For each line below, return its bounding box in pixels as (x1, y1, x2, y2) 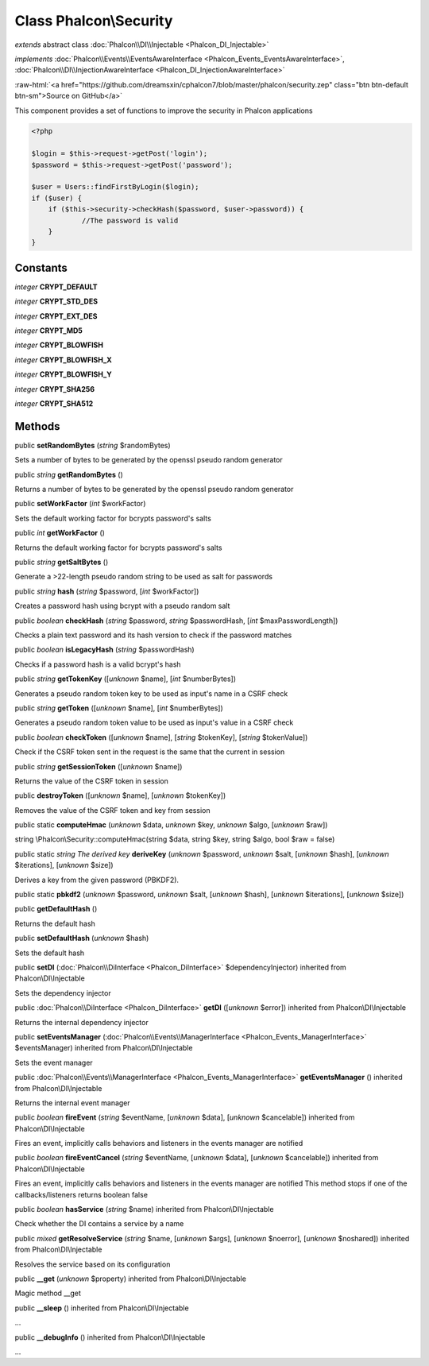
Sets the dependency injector (14, 988, 111, 997)
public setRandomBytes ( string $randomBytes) (14, 440, 171, 450)
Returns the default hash (14, 919, 95, 928)
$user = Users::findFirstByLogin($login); (31, 183, 199, 192)
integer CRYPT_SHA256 (14, 384, 95, 393)
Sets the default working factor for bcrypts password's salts (14, 513, 212, 523)
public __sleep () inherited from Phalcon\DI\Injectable (14, 1303, 190, 1313)
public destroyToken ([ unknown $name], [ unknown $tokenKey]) (14, 791, 226, 800)
